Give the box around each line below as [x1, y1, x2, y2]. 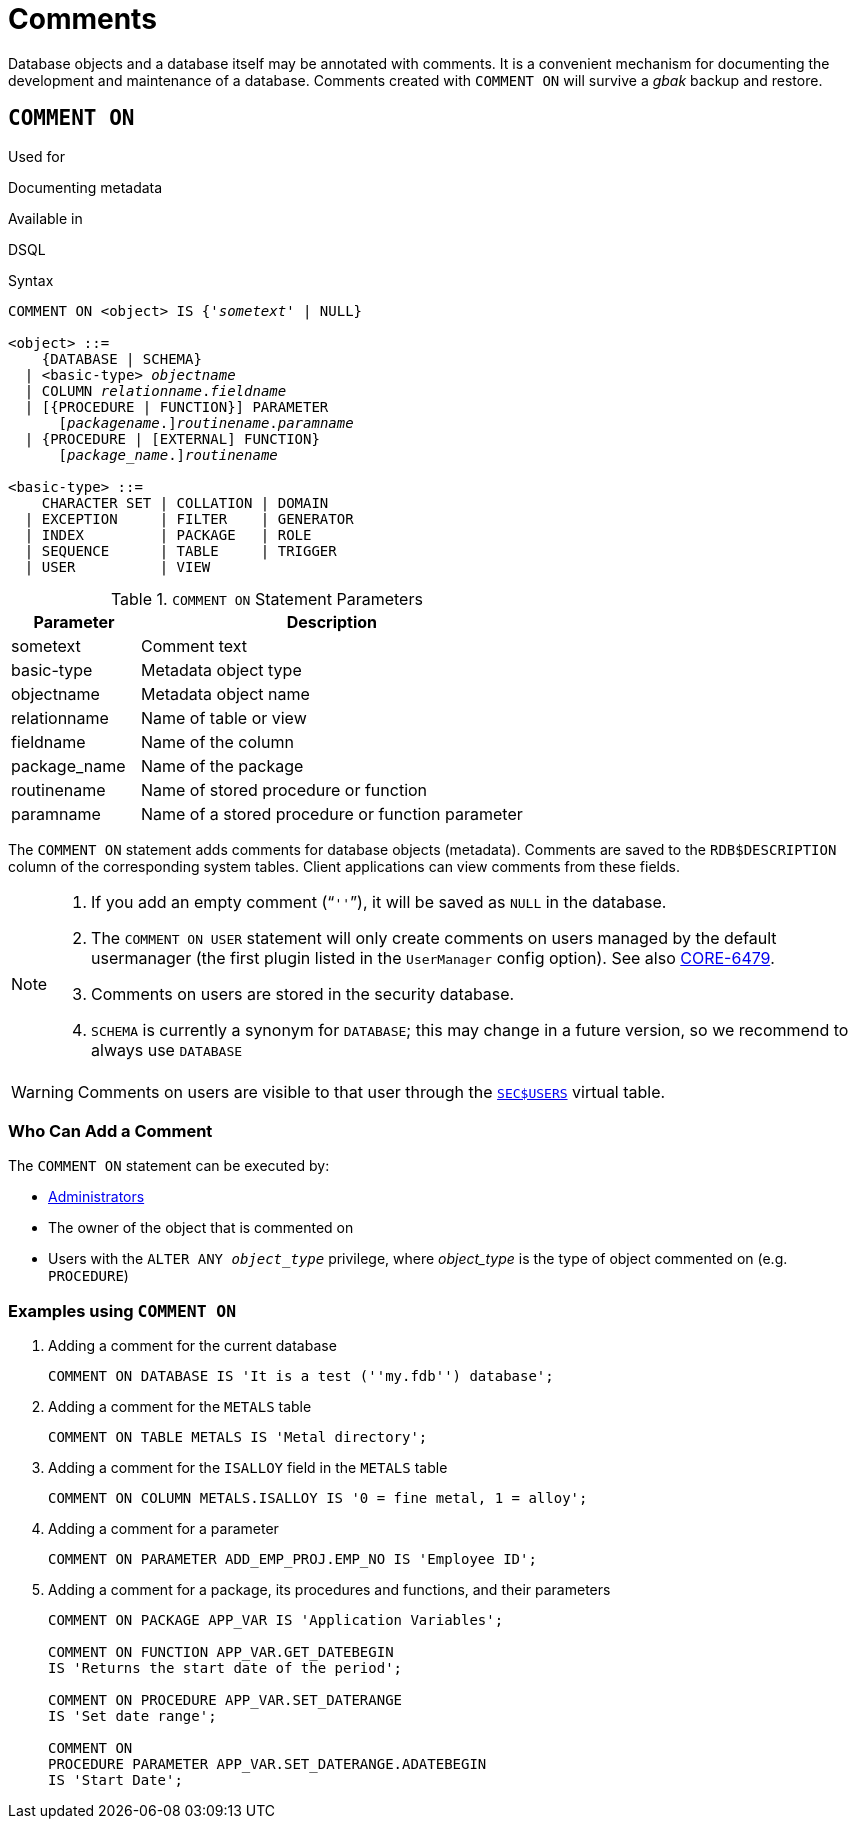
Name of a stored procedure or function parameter [140, 803, 523, 824]
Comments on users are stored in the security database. [91, 983, 515, 1004]
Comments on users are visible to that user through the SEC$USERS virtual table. [77, 1081, 666, 1102]
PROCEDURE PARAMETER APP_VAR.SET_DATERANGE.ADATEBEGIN [48, 1756, 487, 1773]
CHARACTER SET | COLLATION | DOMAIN [41, 494, 329, 511]
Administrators [48, 1188, 145, 1206]
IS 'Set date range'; [48, 1708, 217, 1725]
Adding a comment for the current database [48, 1337, 337, 1355]
